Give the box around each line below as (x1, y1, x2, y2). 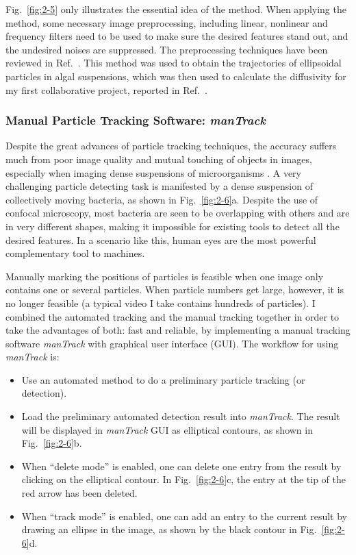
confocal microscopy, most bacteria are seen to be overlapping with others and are (5, 206, 350, 220)
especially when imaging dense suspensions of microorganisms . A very (5, 165, 301, 180)
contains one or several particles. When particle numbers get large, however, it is (5, 282, 344, 297)
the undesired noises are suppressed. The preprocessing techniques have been (5, 42, 328, 56)
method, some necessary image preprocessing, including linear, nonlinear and (5, 15, 328, 29)
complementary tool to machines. (5, 246, 145, 260)
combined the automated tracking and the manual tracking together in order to (5, 309, 340, 323)
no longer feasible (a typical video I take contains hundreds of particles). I (5, 295, 316, 310)
